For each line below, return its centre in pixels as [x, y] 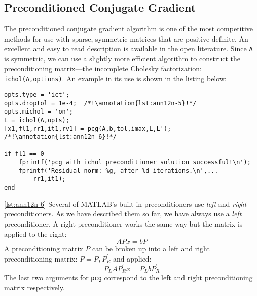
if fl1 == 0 [24, 154]
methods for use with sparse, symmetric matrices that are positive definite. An [126, 38]
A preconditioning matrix [44, 249]
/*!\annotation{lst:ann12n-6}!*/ [60, 137]
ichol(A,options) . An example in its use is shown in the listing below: [115, 78]
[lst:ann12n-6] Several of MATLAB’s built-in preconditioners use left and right [125, 203]
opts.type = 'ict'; [37, 95]
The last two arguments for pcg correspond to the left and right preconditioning [128, 277]
